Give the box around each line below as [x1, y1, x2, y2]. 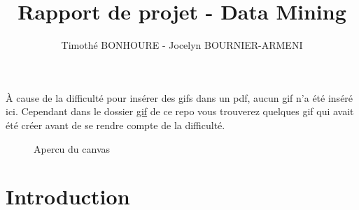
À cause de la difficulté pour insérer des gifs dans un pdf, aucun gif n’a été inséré [6, 90, 353, 105]
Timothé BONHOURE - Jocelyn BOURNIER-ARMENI [61, 38, 303, 52]
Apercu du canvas [34, 141, 111, 156]
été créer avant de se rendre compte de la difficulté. [6, 117, 225, 132]
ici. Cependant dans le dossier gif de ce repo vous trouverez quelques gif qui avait [6, 104, 354, 119]
